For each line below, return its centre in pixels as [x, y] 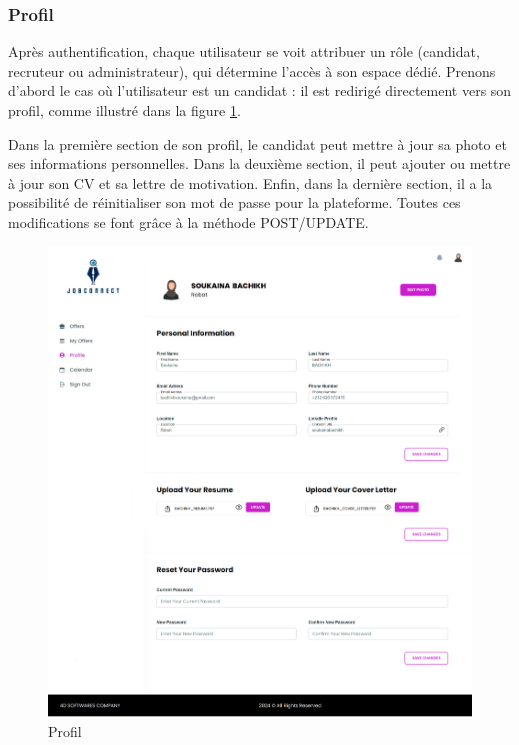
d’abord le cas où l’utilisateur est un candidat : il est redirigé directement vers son [260, 90]
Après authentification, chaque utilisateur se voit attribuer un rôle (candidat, [244, 51]
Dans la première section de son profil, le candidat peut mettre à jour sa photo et [257, 143]
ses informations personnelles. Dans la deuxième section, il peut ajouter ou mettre [259, 163]
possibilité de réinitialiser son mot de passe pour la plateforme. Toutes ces [234, 202]
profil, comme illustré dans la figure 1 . [124, 110]
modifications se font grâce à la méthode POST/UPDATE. [188, 221]
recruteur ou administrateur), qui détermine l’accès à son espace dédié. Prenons [252, 70]
